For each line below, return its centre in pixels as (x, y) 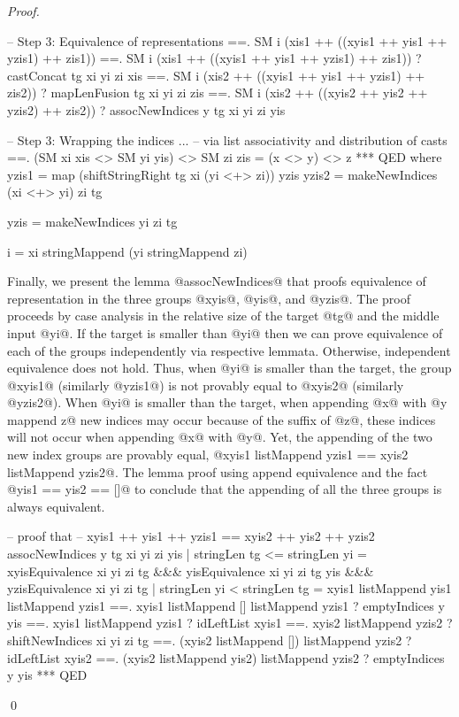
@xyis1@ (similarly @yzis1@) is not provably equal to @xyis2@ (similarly (206, 385)
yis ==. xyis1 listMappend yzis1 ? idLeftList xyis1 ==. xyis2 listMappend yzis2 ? (230, 623)
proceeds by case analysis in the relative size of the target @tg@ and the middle (223, 316)
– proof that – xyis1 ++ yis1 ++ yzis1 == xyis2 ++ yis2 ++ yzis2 (191, 536)
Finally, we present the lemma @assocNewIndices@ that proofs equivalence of (217, 281)
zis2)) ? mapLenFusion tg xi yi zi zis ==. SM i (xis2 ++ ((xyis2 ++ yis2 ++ (218, 93)
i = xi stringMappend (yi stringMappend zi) (127, 251)
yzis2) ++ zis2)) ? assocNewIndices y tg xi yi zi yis (146, 109)
